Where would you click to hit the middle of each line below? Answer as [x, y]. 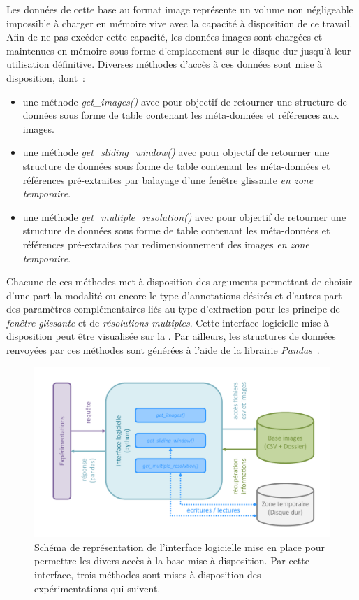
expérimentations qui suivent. [97, 588]
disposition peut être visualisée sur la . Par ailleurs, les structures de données [171, 336]
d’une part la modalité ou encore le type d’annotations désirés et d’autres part [174, 295]
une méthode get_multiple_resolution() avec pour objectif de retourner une [184, 216]
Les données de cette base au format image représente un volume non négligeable [180, 9]
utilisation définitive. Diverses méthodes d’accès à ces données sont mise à [164, 64]
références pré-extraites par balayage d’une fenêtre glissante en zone [168, 179]
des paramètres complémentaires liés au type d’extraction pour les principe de [173, 309]
